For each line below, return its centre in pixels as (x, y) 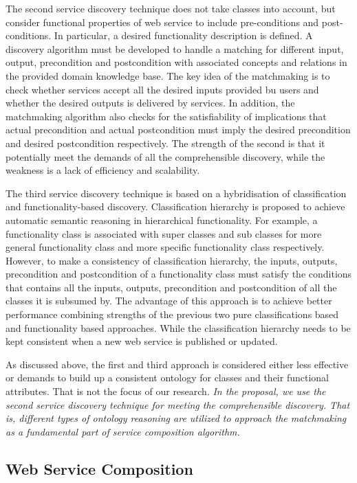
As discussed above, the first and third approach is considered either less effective (177, 364)
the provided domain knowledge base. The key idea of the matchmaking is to (168, 75)
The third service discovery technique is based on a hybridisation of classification (176, 193)
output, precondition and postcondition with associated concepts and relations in (176, 62)
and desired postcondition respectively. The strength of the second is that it (165, 143)
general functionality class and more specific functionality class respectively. (165, 247)
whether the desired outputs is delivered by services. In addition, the (150, 103)
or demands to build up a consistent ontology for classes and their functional (167, 378)
